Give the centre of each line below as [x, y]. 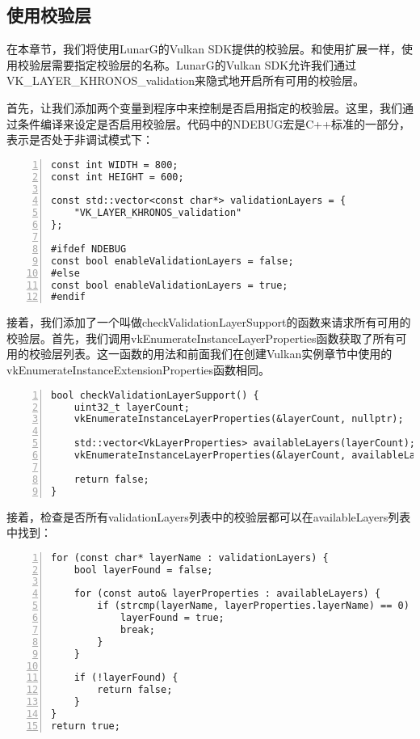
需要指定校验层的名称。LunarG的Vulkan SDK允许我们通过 [204, 64]
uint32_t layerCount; [132, 407]
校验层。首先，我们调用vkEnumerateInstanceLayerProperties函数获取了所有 [201, 338]
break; [137, 629]
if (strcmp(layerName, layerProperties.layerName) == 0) [253, 606]
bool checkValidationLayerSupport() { [155, 395]
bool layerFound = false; [143, 570]
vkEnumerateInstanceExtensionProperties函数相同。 [139, 370]
